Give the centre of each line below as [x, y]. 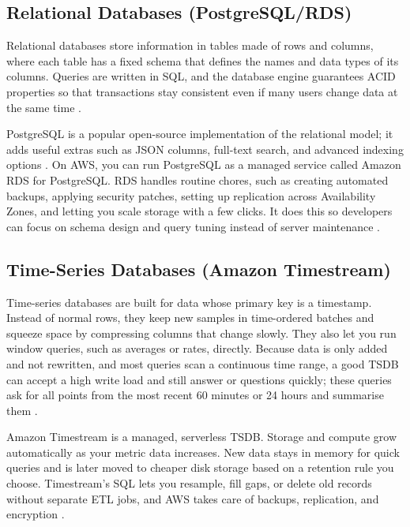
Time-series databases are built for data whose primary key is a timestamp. [189, 302]
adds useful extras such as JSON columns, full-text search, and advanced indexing [205, 149]
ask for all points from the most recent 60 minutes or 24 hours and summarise [195, 395]
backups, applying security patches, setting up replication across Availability [191, 195]
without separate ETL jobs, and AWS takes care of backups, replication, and [193, 498]
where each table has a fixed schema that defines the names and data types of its [203, 60]
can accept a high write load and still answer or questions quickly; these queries [199, 379]
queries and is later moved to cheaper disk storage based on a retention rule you [200, 467]
